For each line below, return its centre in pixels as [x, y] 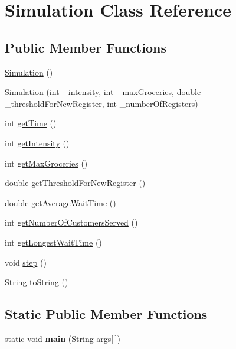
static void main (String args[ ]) [63, 338]
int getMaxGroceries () [46, 163]
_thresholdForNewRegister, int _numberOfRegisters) [101, 103]
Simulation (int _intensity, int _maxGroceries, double [103, 92]
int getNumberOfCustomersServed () [71, 222]
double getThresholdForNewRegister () [75, 183]
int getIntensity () [37, 143]
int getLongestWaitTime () [53, 242]
